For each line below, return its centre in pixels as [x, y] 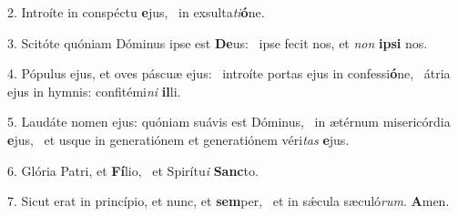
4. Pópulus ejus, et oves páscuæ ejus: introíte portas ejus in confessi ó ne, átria [229, 73]
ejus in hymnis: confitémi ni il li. [94, 91]
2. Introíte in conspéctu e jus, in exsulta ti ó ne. [136, 12]
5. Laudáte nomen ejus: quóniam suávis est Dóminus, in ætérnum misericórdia [229, 122]
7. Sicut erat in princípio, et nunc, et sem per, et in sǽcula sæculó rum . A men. [229, 201]
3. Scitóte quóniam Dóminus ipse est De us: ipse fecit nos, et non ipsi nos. [218, 42]
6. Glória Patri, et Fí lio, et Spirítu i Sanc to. [133, 170]
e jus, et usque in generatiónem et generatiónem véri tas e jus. [178, 139]
